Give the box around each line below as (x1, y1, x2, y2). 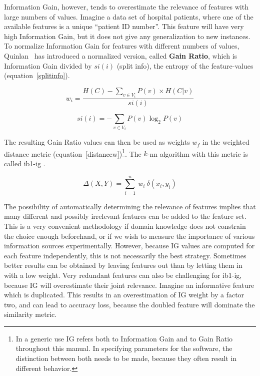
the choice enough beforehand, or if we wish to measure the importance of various (4, 230, 255, 241)
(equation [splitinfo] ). (4, 70, 70, 81)
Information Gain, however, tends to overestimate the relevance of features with (4, 2, 248, 12)
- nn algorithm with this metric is (147, 148, 248, 159)
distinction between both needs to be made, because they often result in (15, 353, 237, 363)
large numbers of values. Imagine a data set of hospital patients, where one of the (4, 11, 253, 22)
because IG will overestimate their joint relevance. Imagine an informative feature (4, 279, 254, 290)
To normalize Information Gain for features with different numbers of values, (4, 41, 239, 51)
